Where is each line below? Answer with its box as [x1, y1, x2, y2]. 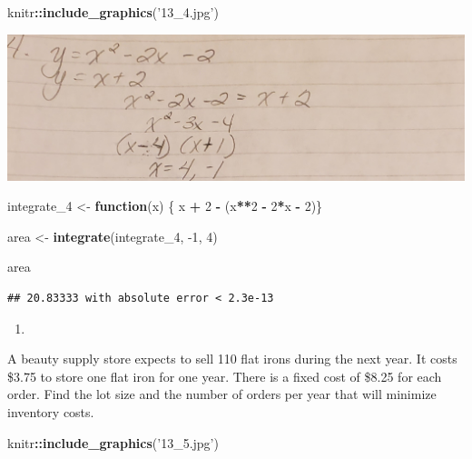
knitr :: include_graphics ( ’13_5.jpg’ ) [7, 433, 219, 452]
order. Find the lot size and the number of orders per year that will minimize [7, 384, 437, 404]
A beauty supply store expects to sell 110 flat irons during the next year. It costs [7, 349, 457, 368]
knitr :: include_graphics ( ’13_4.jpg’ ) [7, 3, 219, 21]
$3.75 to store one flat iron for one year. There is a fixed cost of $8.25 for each [7, 366, 442, 385]
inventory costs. [7, 403, 94, 422]
